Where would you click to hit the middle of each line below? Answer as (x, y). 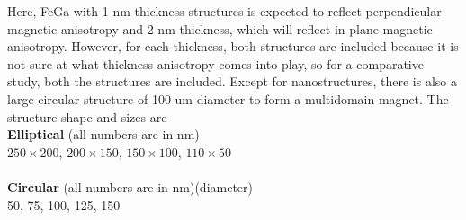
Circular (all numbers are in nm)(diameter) (130, 186)
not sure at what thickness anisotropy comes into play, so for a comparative (215, 63)
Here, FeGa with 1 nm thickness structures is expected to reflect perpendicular (224, 11)
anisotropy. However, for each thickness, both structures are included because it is (233, 46)
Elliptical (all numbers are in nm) (103, 134)
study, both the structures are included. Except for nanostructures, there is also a (232, 81)
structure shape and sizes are (87, 116)
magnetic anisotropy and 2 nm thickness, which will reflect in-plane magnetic (220, 28)
